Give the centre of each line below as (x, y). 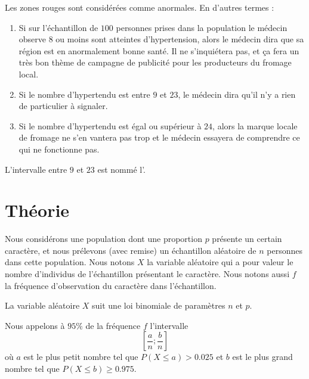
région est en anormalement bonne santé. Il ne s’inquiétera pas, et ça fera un (159, 50)
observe (33, 39)
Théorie (37, 210)
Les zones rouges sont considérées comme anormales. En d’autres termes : (140, 7)
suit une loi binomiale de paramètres (159, 305)
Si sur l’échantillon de (58, 27)
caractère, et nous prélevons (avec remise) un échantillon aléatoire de (131, 250)
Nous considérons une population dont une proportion (103, 239)
